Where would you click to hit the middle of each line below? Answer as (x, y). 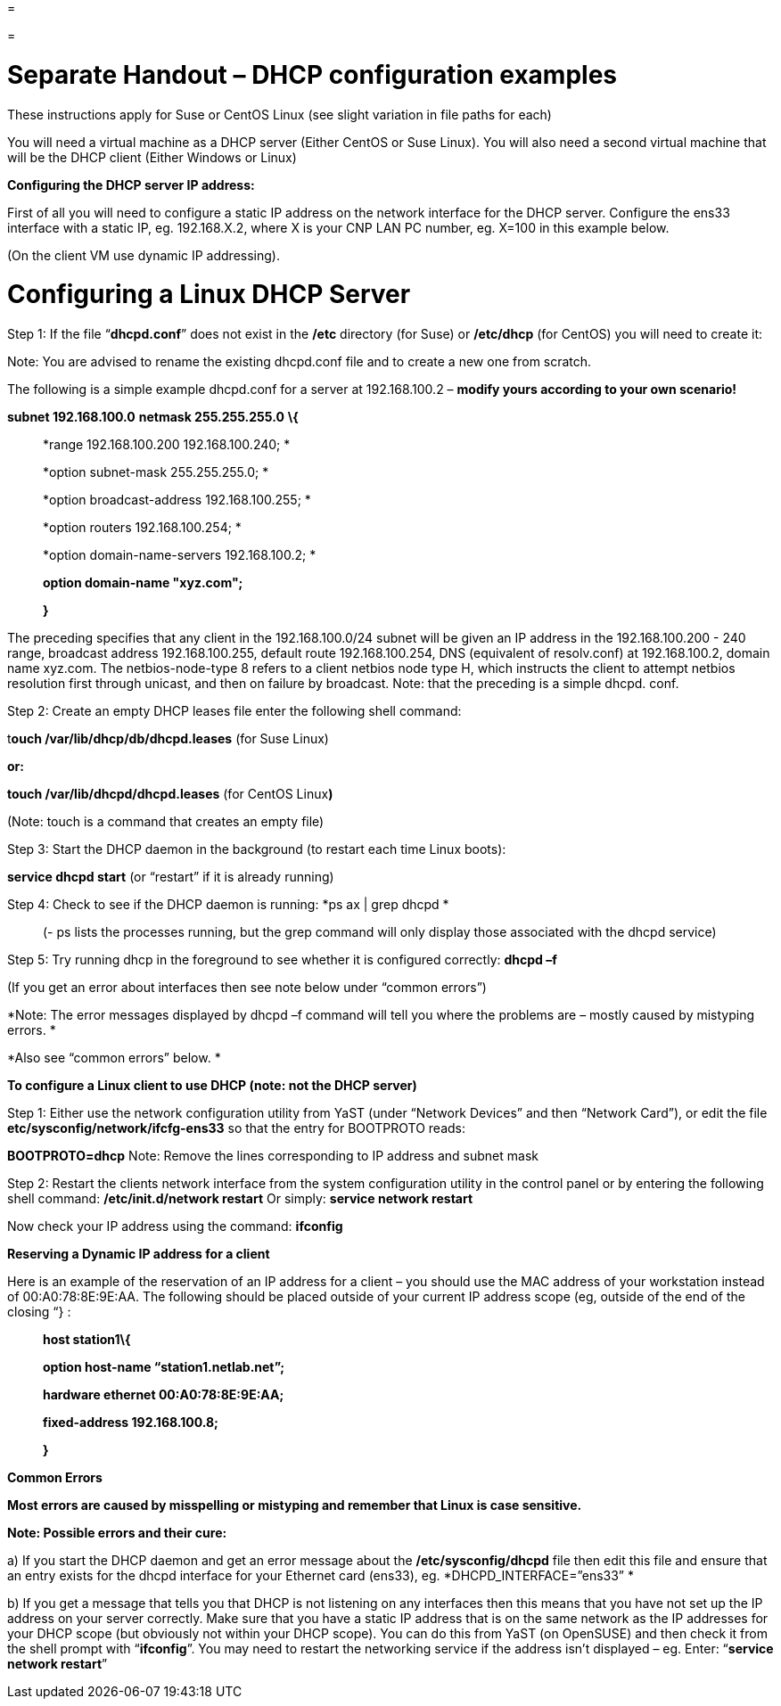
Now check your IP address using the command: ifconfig (175, 1226)
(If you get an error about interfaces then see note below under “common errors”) (247, 987)
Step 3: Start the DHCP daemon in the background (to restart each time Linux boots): (257, 849)
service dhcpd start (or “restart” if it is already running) (171, 877)
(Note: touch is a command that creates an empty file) (166, 821)
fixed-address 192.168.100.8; (131, 1422)
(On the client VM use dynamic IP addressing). (144, 255)
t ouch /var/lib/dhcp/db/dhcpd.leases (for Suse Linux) (168, 738)
